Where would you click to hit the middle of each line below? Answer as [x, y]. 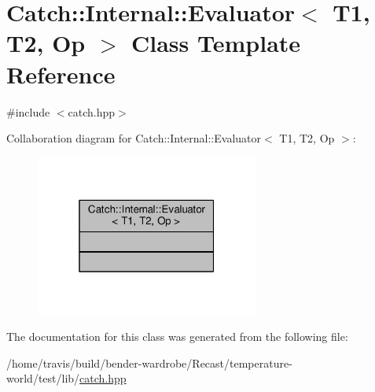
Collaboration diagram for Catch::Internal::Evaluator [134, 138]
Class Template [216, 43]
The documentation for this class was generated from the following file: [177, 337]
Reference [61, 74]
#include [28, 111]
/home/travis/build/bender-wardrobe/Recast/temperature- [149, 362]
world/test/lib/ [43, 378]
